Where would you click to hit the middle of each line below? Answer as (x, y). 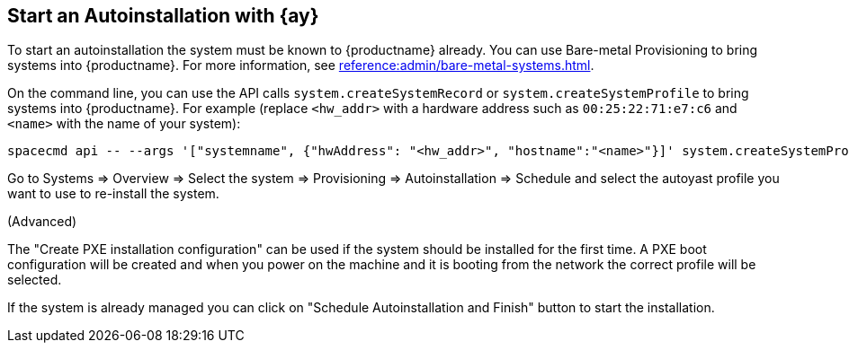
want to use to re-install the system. (113, 194)
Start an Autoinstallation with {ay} (163, 16)
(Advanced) (42, 222)
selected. (35, 280)
